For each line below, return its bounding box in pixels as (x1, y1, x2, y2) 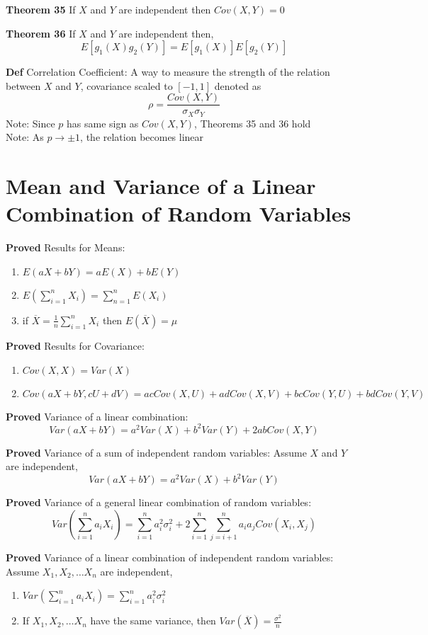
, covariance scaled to (80, 78, 173, 93)
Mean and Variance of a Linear (6, 171, 316, 200)
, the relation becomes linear (80, 130, 204, 144)
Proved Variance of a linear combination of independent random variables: (6, 550, 334, 565)
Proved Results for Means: (6, 240, 125, 255)
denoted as (214, 78, 261, 93)
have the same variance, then (90, 613, 216, 628)
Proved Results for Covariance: (6, 338, 145, 353)
